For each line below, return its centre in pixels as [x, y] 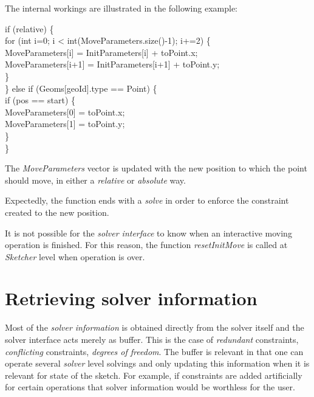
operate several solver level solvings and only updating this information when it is [157, 363]
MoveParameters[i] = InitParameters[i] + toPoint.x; [101, 52]
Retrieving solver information [131, 298]
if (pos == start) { [40, 100]
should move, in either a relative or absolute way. [95, 180]
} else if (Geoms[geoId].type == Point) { [81, 88]
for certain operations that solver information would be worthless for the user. [150, 387]
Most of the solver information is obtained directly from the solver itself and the [155, 327]
